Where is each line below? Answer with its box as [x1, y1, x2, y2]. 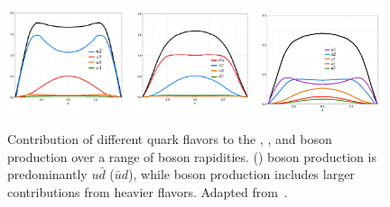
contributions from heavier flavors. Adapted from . [7, 182, 288, 201]
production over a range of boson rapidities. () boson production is [7, 147, 376, 166]
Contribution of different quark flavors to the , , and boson [7, 129, 332, 148]
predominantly [7, 165, 88, 184]
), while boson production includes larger [128, 165, 355, 184]
